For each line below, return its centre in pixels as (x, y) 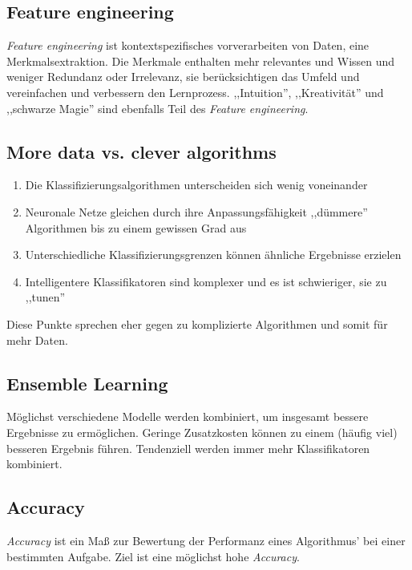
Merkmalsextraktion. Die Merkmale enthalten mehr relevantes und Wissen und (201, 61)
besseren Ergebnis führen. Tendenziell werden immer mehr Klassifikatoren (188, 448)
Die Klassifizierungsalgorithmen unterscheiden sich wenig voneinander (196, 185)
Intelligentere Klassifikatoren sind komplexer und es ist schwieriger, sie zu (206, 281)
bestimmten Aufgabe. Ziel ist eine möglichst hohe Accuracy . (153, 556)
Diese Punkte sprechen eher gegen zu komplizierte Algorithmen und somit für (197, 323)
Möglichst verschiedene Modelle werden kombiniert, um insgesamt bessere (188, 416)
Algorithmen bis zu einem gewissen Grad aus (136, 227)
